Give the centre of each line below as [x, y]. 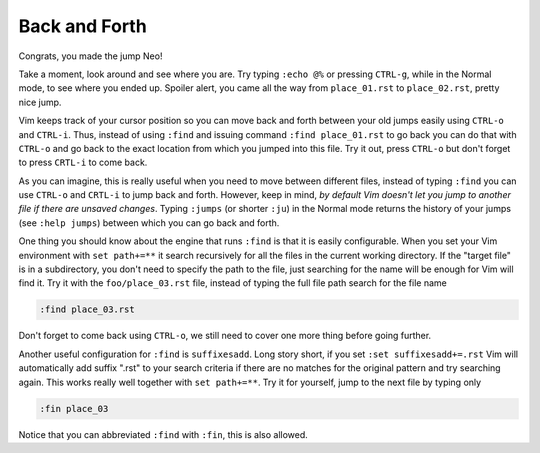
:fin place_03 [74, 408]
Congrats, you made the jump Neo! [90, 56]
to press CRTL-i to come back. [83, 162]
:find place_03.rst [87, 309]
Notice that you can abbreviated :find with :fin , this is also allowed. [163, 434]
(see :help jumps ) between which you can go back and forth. [149, 222]
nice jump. [40, 102]
